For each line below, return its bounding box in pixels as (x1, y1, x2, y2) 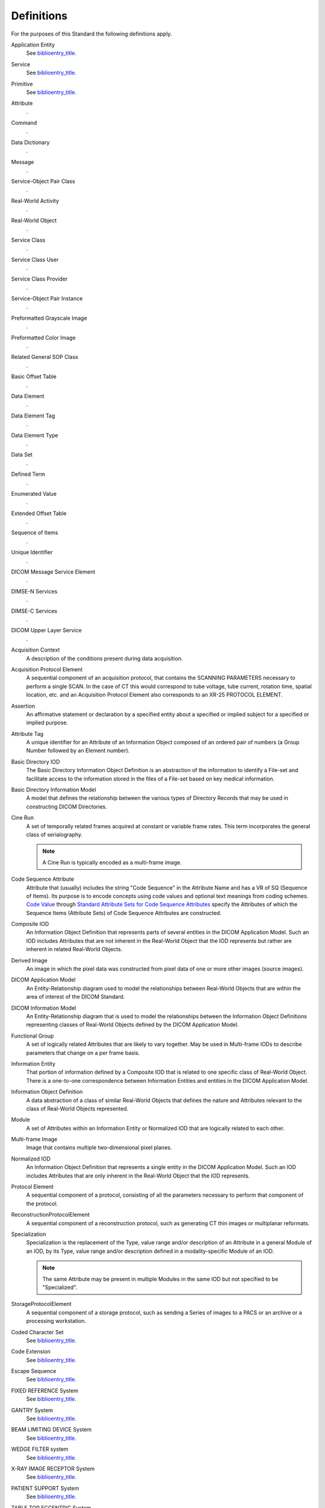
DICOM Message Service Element (11, 568, 96, 575)
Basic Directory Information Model (11, 786, 96, 793)
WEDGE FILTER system (11, 1445, 69, 1453)
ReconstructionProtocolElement (11, 1211, 90, 1218)
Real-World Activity (11, 197, 60, 204)
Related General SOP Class (11, 353, 78, 361)
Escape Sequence (11, 1367, 57, 1375)
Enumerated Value (11, 490, 57, 497)
